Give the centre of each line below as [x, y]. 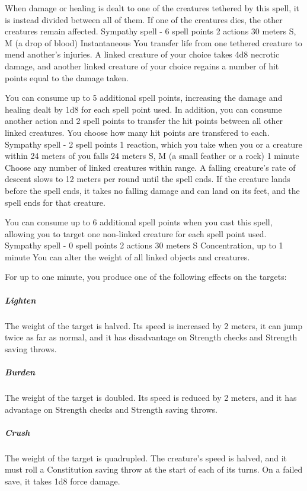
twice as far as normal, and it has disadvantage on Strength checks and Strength [151, 337]
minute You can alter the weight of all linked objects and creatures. [127, 256]
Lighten [20, 300]
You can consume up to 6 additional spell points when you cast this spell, [139, 222]
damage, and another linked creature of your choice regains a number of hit [142, 66]
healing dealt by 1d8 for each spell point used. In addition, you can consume [143, 109]
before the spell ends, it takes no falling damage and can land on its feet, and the [152, 190]
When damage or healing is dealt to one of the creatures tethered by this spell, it [152, 8]
